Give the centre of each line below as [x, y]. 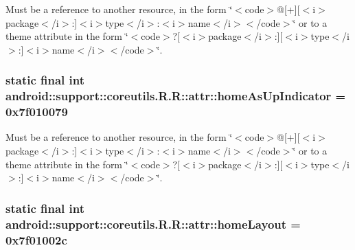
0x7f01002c [36, 239]
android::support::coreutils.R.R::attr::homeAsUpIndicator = [176, 96]
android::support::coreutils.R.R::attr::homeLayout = [153, 224]
